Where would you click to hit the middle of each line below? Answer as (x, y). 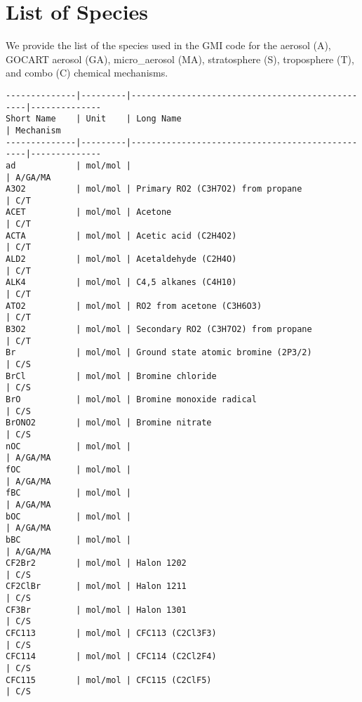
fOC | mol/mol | (68, 469)
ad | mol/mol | (68, 165)
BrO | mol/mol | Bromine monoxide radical (131, 399)
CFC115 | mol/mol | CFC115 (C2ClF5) (109, 680)
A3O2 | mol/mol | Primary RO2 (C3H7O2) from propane (154, 189)
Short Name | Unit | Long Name (94, 119)
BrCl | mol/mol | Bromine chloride (111, 376)
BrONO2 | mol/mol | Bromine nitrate (109, 423)
